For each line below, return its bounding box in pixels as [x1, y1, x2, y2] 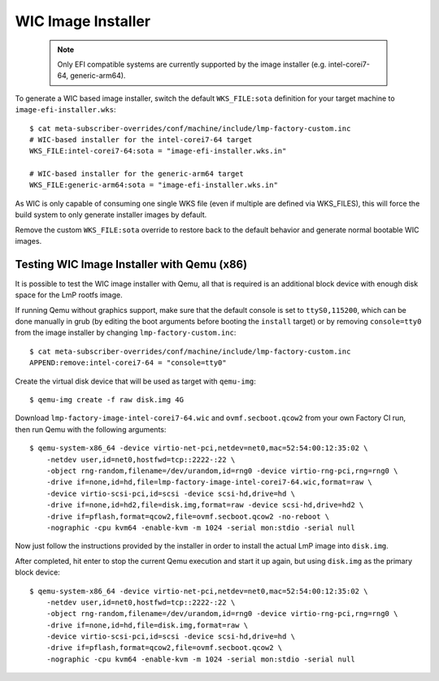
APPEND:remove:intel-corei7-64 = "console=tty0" [29, 358, 227, 367]
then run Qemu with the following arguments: [15, 424, 167, 434]
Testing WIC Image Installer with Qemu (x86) [15, 257, 248, 271]
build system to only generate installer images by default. [15, 210, 207, 219]
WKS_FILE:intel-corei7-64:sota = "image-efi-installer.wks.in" [29, 146, 287, 156]
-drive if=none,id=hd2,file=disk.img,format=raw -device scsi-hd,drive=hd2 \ [46, 501, 364, 510]
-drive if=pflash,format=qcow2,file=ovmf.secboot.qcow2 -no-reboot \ [46, 512, 330, 521]
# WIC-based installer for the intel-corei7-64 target [29, 135, 253, 144]
